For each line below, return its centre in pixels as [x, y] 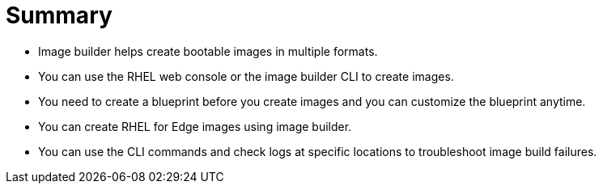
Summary [59, 15]
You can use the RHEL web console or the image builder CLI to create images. [246, 76]
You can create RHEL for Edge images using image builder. [195, 126]
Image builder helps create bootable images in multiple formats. [208, 51]
